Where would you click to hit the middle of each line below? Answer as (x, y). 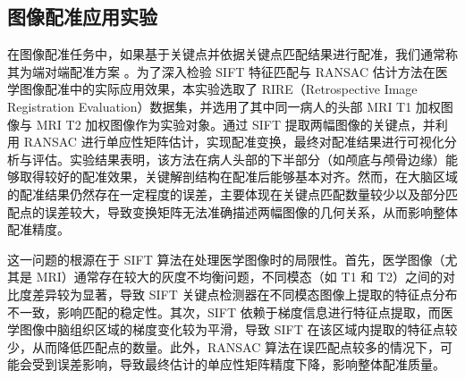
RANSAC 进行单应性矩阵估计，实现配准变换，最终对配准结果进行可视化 (234, 142)
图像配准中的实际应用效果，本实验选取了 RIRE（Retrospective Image (218, 89)
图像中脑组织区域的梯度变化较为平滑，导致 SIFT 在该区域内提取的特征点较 (238, 329)
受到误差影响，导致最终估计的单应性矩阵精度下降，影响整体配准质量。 (238, 364)
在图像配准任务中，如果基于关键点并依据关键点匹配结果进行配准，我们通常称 (232, 54)
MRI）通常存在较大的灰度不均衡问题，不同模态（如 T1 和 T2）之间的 (240, 277)
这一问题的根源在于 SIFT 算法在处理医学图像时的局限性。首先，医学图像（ (226, 259)
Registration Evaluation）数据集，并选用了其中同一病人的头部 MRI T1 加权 (224, 106)
